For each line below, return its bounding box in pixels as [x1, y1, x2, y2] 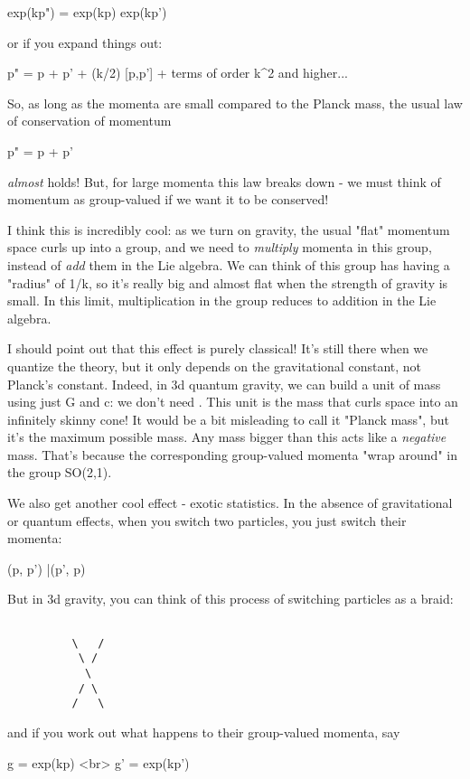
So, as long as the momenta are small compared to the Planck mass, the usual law [7, 93, 463, 112]
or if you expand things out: [7, 33, 163, 52]
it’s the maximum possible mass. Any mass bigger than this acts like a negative [7, 427, 446, 446]
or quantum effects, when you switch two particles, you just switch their [7, 511, 407, 530]
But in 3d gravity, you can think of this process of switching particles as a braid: [7, 589, 454, 608]
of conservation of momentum [7, 111, 172, 130]
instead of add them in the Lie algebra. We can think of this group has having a [7, 255, 450, 274]
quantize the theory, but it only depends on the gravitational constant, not [7, 356, 422, 375]
